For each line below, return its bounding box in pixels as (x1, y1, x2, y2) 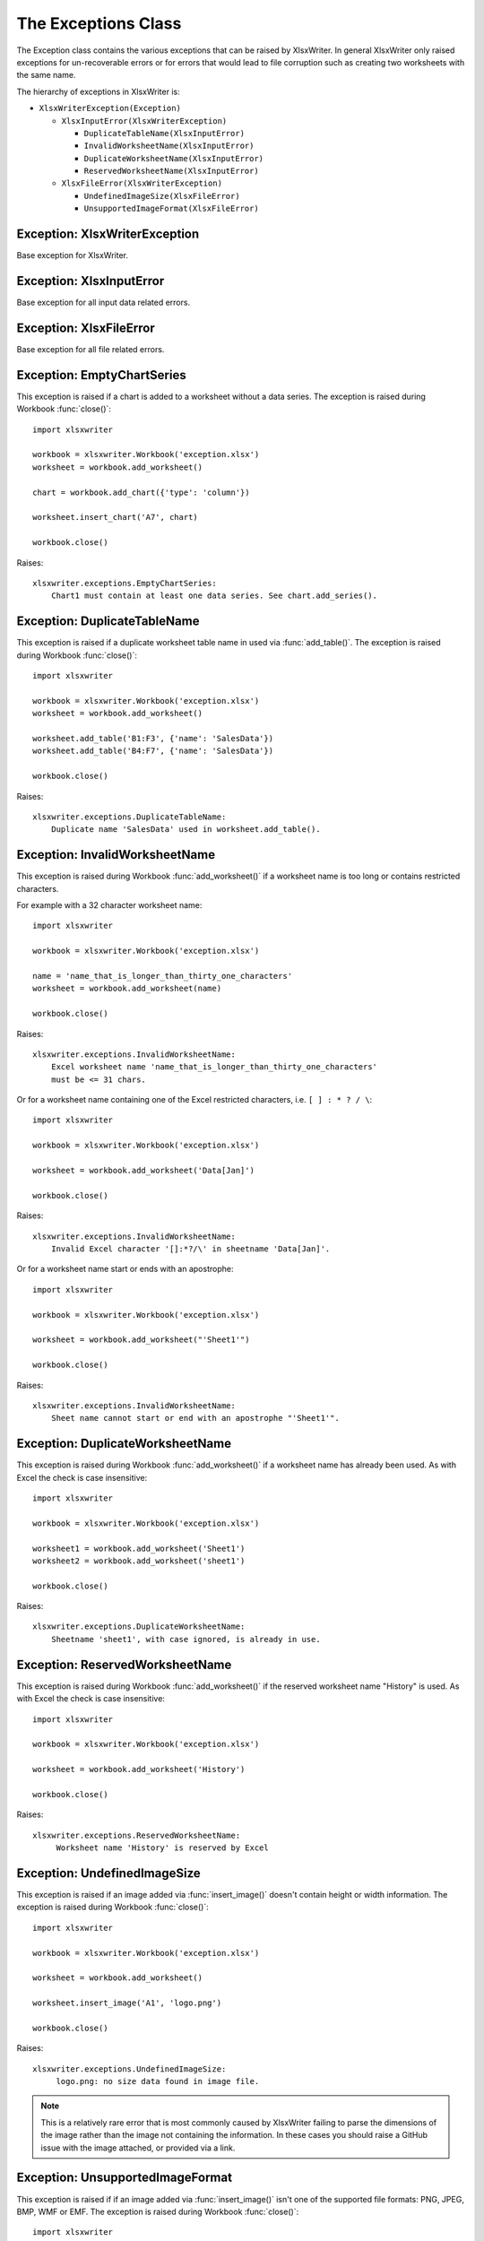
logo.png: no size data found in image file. (56, 2076, 260, 2087)
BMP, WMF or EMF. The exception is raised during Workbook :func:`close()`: (16, 2206, 299, 2217)
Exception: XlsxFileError (16, 320, 156, 335)
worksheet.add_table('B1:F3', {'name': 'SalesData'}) (32, 733, 273, 743)
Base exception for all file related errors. (16, 343, 165, 354)
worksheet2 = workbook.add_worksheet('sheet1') (32, 1555, 246, 1566)
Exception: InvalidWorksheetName (16, 847, 215, 862)
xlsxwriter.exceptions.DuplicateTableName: (32, 811, 227, 822)
